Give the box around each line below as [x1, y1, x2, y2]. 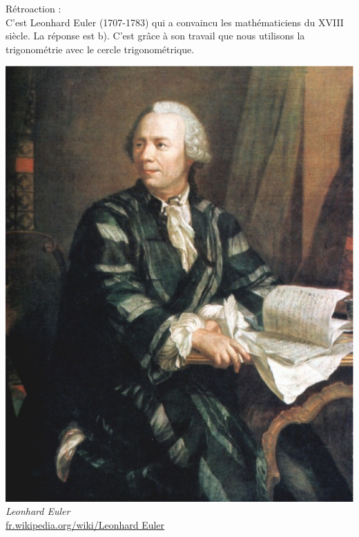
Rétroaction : [6, 1, 61, 15]
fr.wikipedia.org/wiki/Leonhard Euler [6, 517, 165, 531]
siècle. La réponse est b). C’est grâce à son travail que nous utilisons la [6, 28, 305, 43]
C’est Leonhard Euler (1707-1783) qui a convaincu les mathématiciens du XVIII [6, 15, 344, 29]
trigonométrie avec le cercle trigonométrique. [6, 41, 195, 56]
